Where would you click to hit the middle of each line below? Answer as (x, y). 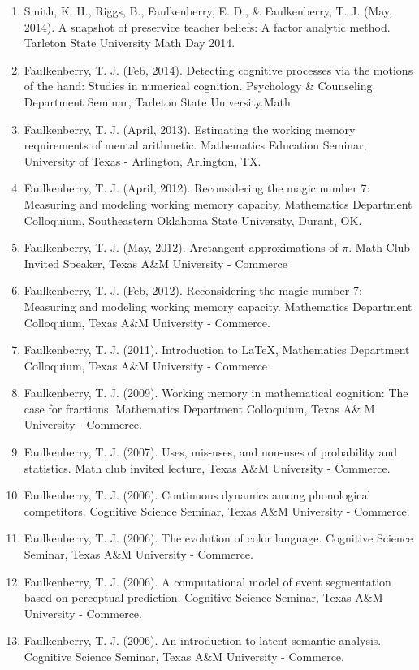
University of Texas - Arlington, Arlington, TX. (143, 160)
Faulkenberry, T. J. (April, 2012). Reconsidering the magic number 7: (197, 188)
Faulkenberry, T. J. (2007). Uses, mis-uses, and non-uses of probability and (210, 452)
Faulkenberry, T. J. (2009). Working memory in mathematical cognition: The (216, 393)
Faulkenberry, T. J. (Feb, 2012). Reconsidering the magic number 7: (193, 290)
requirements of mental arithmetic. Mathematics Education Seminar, (195, 145)
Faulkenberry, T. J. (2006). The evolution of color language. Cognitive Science (218, 538)
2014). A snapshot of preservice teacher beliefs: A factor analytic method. (207, 26)
